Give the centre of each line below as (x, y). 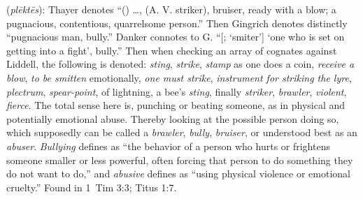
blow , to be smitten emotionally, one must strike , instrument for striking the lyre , (179, 77)
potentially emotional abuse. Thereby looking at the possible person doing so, (173, 118)
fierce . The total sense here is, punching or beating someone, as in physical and (176, 105)
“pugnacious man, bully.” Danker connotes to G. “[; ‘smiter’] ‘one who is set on (176, 37)
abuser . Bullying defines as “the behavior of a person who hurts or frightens (168, 146)
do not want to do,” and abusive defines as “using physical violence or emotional (178, 174)
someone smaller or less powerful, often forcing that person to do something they (180, 160)
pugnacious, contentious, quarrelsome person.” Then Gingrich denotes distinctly (177, 23)
